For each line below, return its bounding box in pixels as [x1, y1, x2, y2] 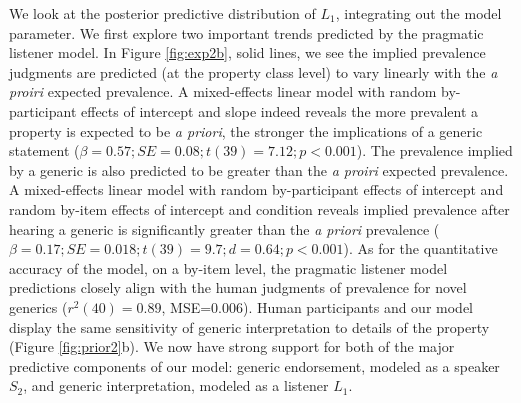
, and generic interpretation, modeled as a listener [23, 375, 329, 396]
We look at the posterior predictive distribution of [9, 3, 316, 23]
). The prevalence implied [356, 140, 513, 161]
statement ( [9, 140, 80, 161]
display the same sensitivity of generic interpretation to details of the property [9, 316, 490, 337]
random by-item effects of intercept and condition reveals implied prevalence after [9, 198, 510, 219]
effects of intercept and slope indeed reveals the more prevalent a [81, 100, 478, 121]
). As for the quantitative [343, 238, 498, 259]
